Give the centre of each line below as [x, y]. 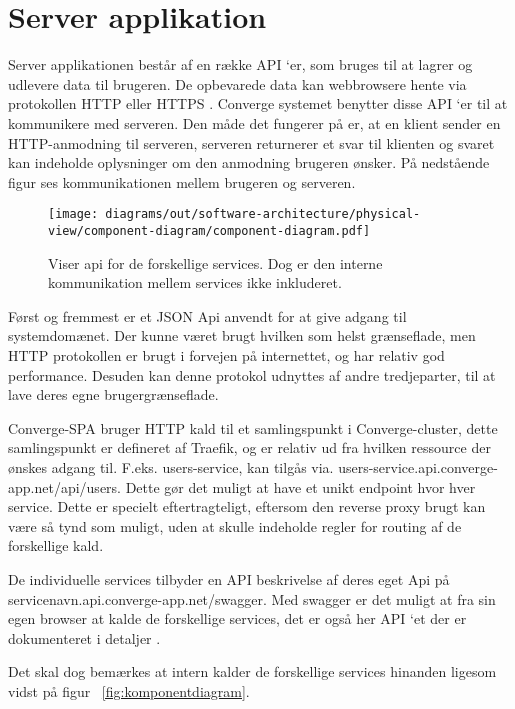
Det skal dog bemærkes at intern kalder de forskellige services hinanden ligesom [252, 671]
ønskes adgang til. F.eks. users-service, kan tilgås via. [171, 466]
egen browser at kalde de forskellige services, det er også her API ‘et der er [237, 618]
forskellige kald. [56, 545]
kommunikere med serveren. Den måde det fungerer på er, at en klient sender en [254, 122]
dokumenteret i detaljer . [84, 637]
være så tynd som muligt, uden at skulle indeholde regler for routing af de [235, 525]
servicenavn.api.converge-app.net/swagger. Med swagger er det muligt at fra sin [252, 598]
